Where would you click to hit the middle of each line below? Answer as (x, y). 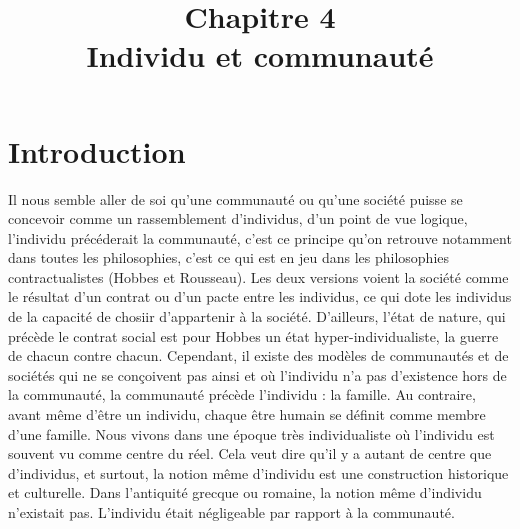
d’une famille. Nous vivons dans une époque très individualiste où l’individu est (251, 433)
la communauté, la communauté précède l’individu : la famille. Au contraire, (242, 394)
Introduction (97, 150)
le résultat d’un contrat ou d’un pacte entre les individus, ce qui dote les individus (260, 296)
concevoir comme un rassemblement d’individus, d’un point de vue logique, (238, 218)
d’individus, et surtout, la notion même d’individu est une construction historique (258, 472)
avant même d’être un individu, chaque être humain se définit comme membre (247, 414)
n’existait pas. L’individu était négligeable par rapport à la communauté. (231, 512)
